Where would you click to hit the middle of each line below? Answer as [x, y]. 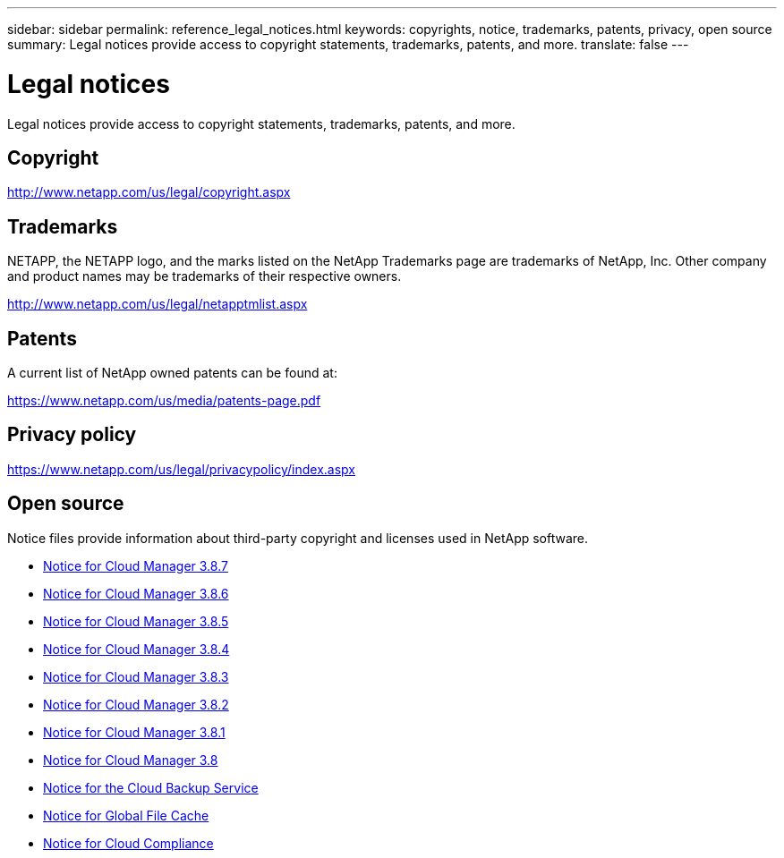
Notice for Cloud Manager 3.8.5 [136, 621]
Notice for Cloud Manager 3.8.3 [136, 676]
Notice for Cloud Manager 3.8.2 [136, 704]
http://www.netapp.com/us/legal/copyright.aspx [149, 192]
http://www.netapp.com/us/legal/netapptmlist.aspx [158, 304]
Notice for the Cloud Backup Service [151, 787]
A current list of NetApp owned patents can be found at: [172, 373]
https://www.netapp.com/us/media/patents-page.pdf [164, 401]
